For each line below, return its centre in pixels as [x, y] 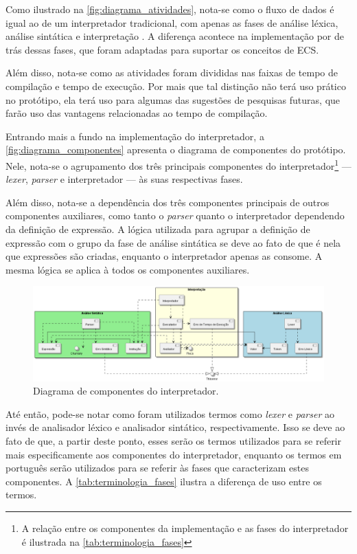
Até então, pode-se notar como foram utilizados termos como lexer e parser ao [170, 413]
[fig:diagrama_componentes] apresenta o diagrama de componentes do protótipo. [176, 149]
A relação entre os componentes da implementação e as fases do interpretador [185, 528]
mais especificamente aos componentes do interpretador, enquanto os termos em [174, 454]
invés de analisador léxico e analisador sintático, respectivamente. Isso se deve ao [175, 427]
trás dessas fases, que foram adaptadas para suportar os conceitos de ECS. [162, 49]
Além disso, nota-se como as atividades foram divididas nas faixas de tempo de [172, 73]
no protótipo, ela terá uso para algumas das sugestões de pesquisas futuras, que [173, 99]
